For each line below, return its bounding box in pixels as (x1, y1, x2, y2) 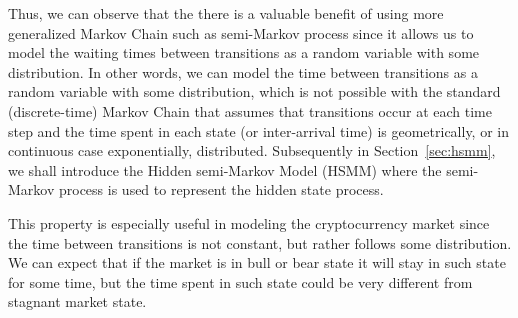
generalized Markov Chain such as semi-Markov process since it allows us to (8, 22, 474, 43)
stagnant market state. (8, 291, 147, 312)
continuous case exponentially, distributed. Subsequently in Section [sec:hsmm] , (8, 140, 496, 161)
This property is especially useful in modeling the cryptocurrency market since (8, 212, 490, 233)
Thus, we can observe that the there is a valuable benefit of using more (8, 3, 444, 23)
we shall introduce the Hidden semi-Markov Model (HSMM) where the (8, 159, 442, 180)
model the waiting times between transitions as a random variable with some (8, 42, 480, 63)
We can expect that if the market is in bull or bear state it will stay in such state (8, 252, 506, 273)
